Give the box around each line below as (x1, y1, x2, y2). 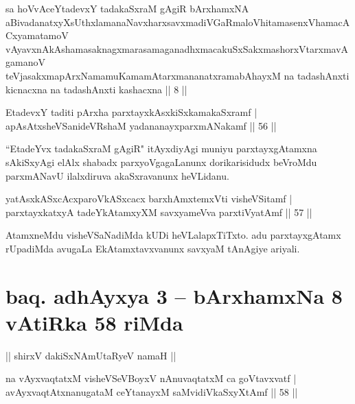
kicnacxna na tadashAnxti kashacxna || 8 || (5, 82, 187, 96)
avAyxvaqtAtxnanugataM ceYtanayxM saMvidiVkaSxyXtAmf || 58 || (5, 385, 298, 399)
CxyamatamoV (5, 28, 69, 43)
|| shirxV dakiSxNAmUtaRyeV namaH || (5, 348, 176, 362)
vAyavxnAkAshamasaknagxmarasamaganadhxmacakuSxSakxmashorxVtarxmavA (5, 41, 349, 56)
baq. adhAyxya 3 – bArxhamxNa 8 (5, 281, 343, 309)
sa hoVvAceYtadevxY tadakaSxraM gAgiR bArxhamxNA (5, 1, 249, 15)
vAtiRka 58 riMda (5, 308, 183, 336)
